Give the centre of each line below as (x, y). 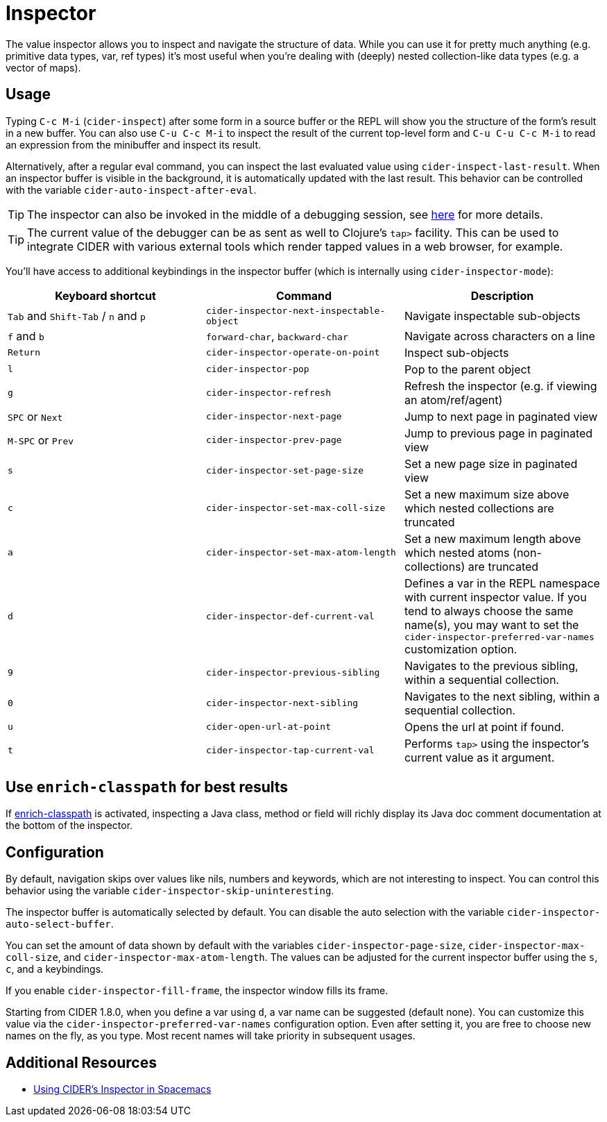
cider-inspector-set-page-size (284, 471)
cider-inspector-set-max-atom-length (301, 553)
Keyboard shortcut (105, 295)
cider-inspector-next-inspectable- (296, 310)
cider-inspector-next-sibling (282, 703)
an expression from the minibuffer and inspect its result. (134, 144)
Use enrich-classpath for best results (147, 787)
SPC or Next (35, 416)
